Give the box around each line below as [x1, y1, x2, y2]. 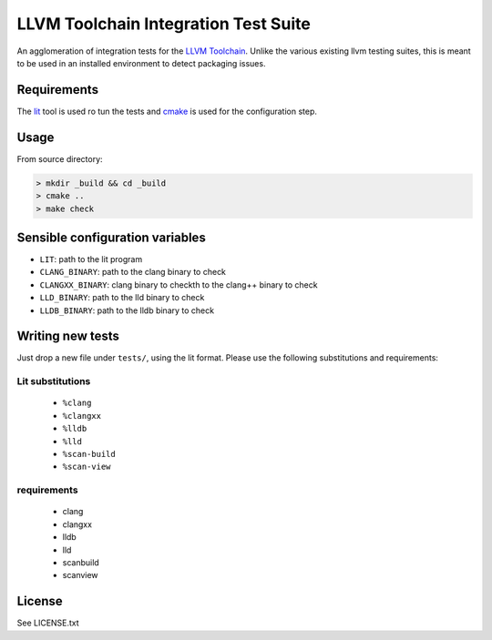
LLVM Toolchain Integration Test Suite [16, 14, 312, 34]
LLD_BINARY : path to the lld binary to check [39, 292, 205, 303]
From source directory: [16, 153, 104, 164]
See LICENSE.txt [16, 617, 79, 628]
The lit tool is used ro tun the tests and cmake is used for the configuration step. [16, 106, 318, 117]
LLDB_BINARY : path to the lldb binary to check [39, 305, 214, 316]
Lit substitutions [16, 375, 91, 388]
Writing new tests [16, 329, 120, 344]
